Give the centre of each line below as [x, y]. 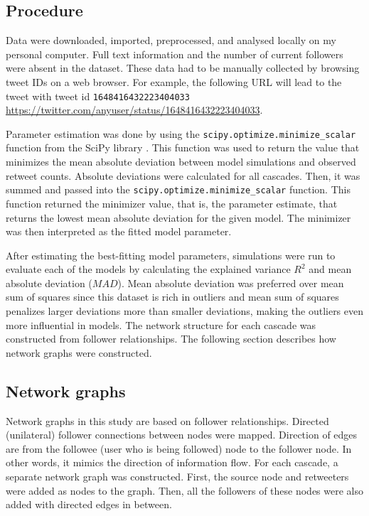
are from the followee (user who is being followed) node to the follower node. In [179, 448]
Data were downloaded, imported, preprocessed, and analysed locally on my [171, 40]
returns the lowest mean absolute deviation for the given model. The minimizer [178, 217]
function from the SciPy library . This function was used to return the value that [183, 147]
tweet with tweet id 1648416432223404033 [98, 96]
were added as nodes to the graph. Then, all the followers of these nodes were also [185, 490]
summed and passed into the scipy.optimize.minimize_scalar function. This [178, 189]
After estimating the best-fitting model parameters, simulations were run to [171, 255]
